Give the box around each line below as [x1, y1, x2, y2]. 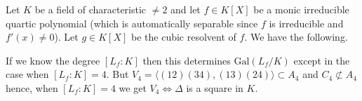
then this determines [142, 53, 231, 67]
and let [170, 2, 201, 16]
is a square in [186, 80, 243, 95]
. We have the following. [244, 29, 348, 44]
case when [6, 67, 49, 81]
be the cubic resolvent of [131, 29, 236, 44]
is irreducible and [269, 15, 344, 30]
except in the [293, 53, 350, 67]
